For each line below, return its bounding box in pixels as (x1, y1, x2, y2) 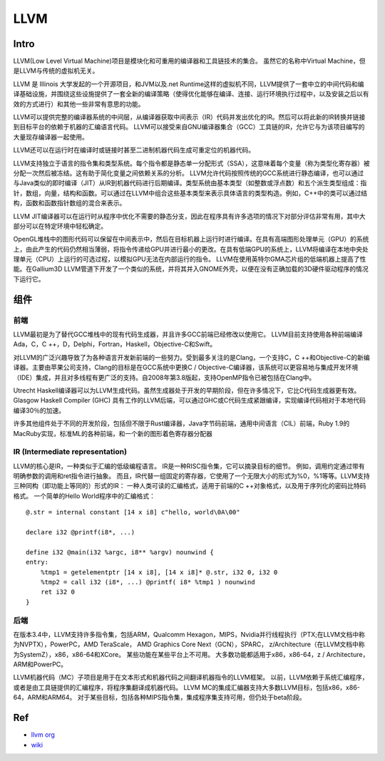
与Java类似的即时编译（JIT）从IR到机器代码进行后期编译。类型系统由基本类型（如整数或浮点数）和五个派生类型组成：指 (13, 179, 367, 187)
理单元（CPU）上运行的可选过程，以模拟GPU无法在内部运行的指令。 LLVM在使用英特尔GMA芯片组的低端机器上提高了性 (13, 255, 366, 264)
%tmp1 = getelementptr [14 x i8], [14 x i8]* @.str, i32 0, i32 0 (40, 568, 278, 576)
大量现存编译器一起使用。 (13, 133, 88, 141)
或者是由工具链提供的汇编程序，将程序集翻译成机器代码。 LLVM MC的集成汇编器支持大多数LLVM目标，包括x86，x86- (13, 683, 360, 691)
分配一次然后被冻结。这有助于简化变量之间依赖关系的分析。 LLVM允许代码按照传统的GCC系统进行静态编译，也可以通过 (13, 168, 364, 177)
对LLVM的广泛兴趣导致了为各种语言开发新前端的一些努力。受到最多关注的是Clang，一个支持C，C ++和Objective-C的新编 (13, 353, 370, 361)
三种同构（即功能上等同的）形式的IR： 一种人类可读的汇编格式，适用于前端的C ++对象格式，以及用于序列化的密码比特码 (13, 482, 366, 490)
